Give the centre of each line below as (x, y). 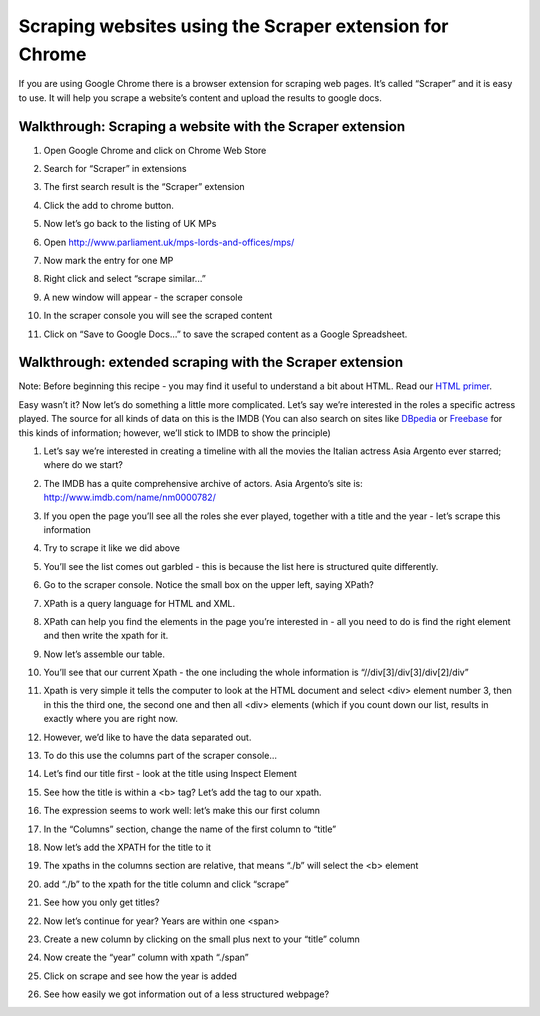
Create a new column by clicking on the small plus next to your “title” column (201, 939)
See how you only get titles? (101, 902)
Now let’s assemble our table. (104, 654)
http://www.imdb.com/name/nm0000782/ (130, 497)
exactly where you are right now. (111, 719)
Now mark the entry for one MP (108, 260)
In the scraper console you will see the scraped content (158, 316)
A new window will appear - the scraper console (143, 297)
